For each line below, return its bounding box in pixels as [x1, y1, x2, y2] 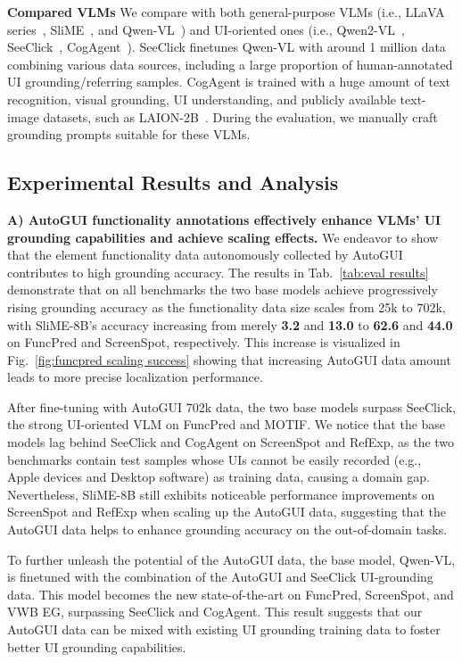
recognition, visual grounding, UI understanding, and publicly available [7, 89, 396, 108]
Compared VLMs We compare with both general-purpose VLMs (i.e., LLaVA [7, 3, 445, 21]
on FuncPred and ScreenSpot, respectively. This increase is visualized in [7, 333, 400, 352]
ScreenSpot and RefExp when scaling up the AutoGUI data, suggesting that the [7, 502, 446, 521]
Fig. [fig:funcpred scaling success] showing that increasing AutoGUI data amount [7, 350, 451, 368]
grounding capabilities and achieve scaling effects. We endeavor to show [7, 228, 439, 246]
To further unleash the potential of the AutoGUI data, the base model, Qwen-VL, [7, 550, 456, 568]
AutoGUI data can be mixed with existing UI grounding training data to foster [7, 620, 441, 639]
